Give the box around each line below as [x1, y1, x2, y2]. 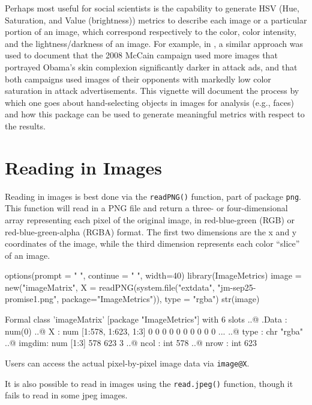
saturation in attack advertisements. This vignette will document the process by [5, 84, 299, 97]
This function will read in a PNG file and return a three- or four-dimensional [5, 202, 288, 214]
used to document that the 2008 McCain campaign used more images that [5, 49, 278, 61]
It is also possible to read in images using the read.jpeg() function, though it [5, 377, 293, 389]
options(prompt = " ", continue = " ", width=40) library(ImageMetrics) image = [5, 269, 302, 282]
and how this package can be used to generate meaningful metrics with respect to [5, 108, 305, 120]
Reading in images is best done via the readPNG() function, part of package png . [5, 190, 301, 202]
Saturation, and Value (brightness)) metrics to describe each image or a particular [5, 13, 307, 26]
